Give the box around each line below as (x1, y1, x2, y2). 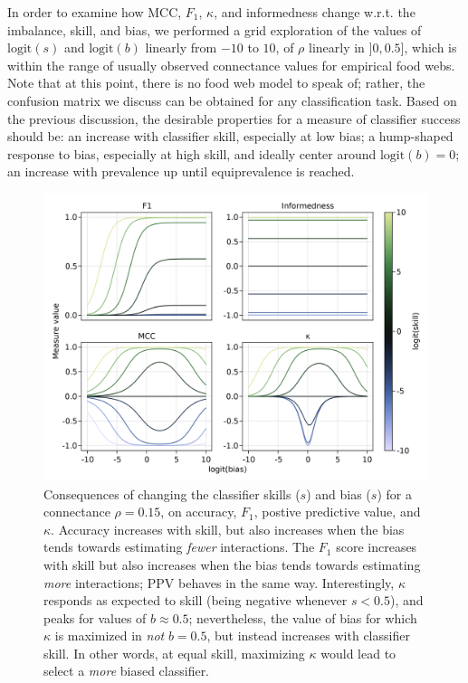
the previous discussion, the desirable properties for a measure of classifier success (7, 109, 461, 128)
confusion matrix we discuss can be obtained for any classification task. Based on (7, 90, 457, 109)
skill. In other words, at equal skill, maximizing (43, 643, 305, 662)
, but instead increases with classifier (206, 626, 410, 645)
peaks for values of (43, 608, 147, 627)
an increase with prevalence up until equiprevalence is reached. (7, 162, 355, 181)
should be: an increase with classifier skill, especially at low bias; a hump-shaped (7, 127, 454, 146)
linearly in (308, 38, 365, 57)
